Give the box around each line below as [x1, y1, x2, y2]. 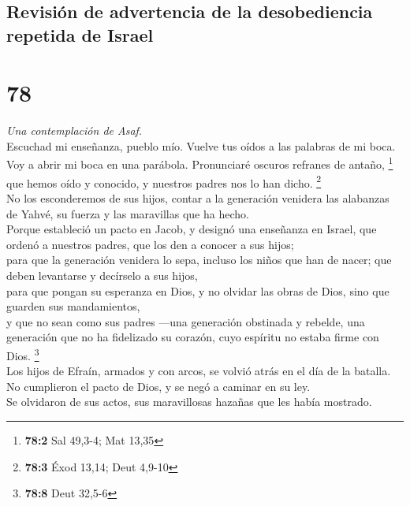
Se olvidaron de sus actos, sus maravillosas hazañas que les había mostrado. [6, 393, 372, 410]
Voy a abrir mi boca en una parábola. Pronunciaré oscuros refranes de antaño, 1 [6, 154, 393, 173]
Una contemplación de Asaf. [6, 122, 143, 139]
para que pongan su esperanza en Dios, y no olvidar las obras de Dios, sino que [6, 282, 389, 299]
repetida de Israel [6, 22, 154, 47]
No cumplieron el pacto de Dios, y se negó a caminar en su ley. [6, 378, 311, 394]
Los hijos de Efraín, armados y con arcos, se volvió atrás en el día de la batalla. [6, 363, 391, 379]
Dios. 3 [6, 344, 39, 363]
